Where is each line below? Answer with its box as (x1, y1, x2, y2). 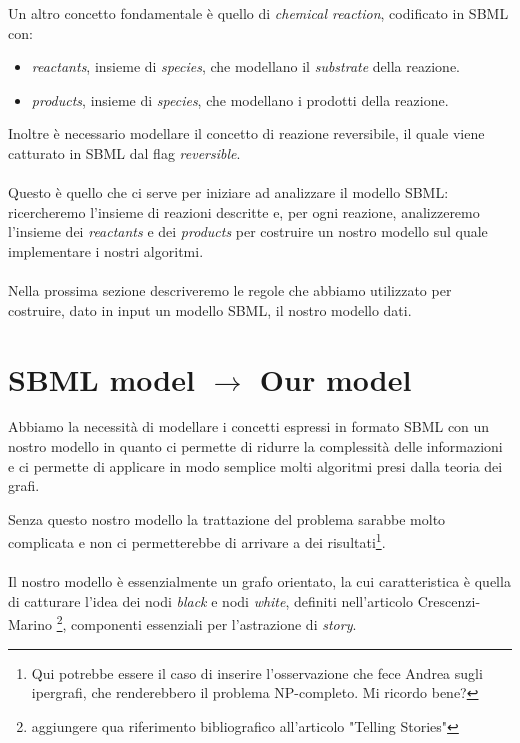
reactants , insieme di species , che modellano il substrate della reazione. (31, 56, 460, 77)
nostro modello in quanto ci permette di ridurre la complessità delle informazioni (8, 436, 503, 457)
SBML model (8, 358, 195, 399)
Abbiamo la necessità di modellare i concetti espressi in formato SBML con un (8, 416, 490, 437)
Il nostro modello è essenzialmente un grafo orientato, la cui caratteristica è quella (8, 571, 511, 592)
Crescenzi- (417, 590, 481, 611)
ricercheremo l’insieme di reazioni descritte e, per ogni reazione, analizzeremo (8, 201, 480, 222)
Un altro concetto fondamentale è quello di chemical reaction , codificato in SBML (8, 3, 509, 23)
